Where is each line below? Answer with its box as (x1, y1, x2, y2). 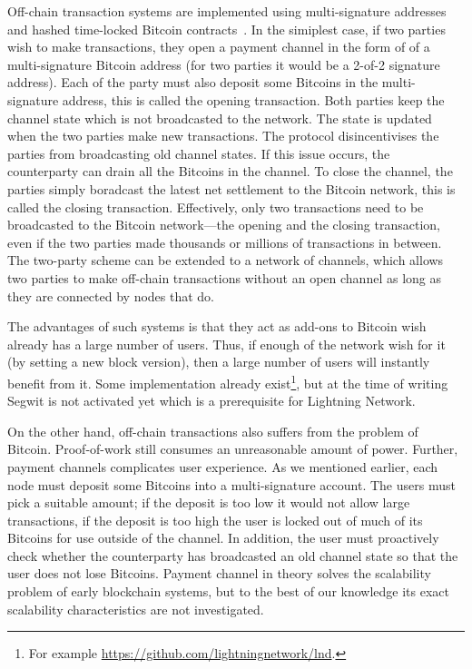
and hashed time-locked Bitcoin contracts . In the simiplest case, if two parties (7, 19, 446, 38)
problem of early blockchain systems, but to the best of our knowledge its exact (7, 582, 449, 601)
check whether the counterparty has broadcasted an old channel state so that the (7, 546, 458, 565)
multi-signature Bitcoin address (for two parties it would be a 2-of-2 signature (7, 54, 440, 74)
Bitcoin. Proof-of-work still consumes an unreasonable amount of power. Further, (7, 439, 458, 458)
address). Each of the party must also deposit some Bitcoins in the (7, 73, 379, 92)
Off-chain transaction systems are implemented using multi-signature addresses (7, 2, 447, 20)
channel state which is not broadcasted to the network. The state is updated (7, 108, 432, 127)
